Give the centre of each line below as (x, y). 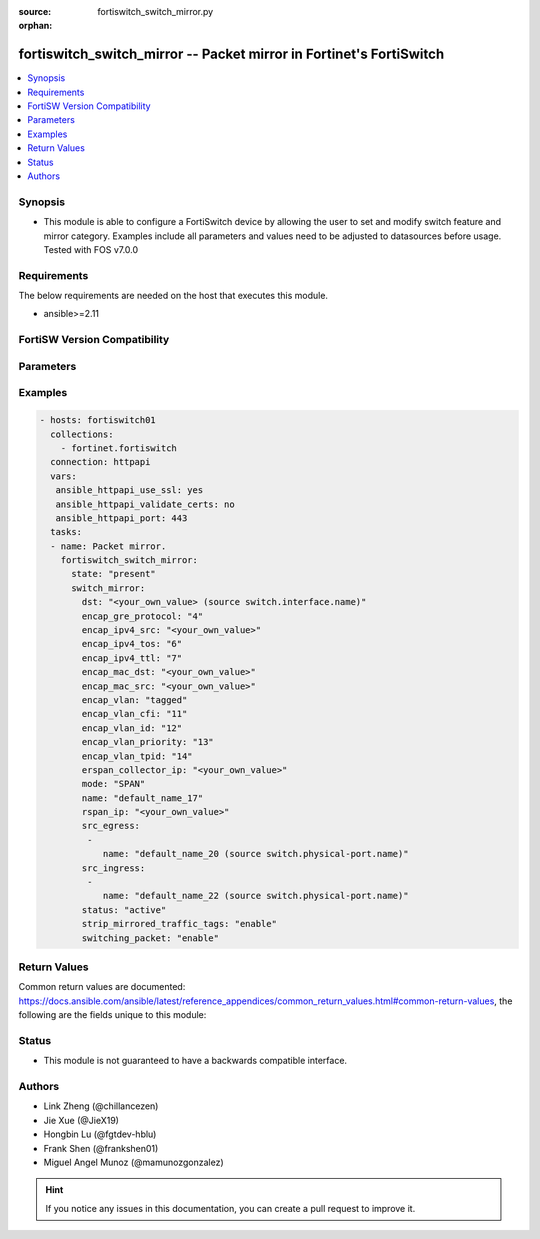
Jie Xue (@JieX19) (81, 1120)
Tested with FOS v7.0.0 (91, 249)
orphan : (35, 26)
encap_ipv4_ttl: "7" (132, 658)
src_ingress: (113, 868)
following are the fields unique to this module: (112, 1015)
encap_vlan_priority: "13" (147, 742)
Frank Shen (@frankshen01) (101, 1148)
